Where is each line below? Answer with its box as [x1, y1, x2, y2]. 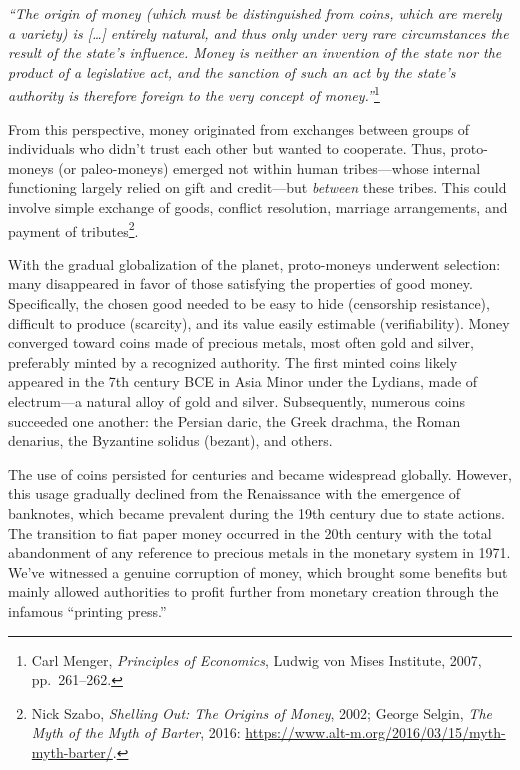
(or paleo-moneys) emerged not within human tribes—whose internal [58, 157, 481, 178]
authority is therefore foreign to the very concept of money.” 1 [8, 82, 380, 106]
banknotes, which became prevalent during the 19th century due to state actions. [8, 502, 505, 523]
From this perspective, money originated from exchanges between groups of [8, 118, 470, 139]
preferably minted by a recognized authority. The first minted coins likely [8, 351, 458, 372]
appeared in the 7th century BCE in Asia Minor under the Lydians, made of [8, 371, 478, 392]
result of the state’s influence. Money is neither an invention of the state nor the [8, 42, 502, 63]
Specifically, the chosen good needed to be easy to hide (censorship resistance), [8, 293, 490, 314]
